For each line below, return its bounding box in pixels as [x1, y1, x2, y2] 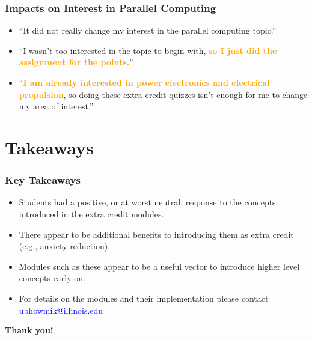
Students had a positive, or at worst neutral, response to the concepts [19, 196, 276, 208]
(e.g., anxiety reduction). [19, 240, 111, 252]
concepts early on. [19, 272, 85, 284]
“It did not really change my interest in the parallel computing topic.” [19, 24, 277, 37]
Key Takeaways [5, 172, 81, 187]
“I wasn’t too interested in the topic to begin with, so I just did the [19, 44, 277, 56]
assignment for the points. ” [19, 56, 133, 68]
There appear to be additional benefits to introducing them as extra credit [19, 228, 294, 240]
